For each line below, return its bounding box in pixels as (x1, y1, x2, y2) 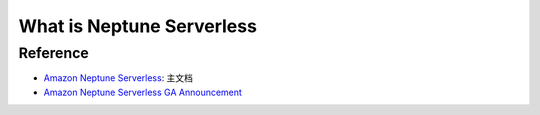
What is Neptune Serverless (18, 15, 257, 37)
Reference (18, 44, 89, 62)
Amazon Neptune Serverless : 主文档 (43, 72, 194, 84)
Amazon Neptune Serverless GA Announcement (43, 86, 242, 98)
